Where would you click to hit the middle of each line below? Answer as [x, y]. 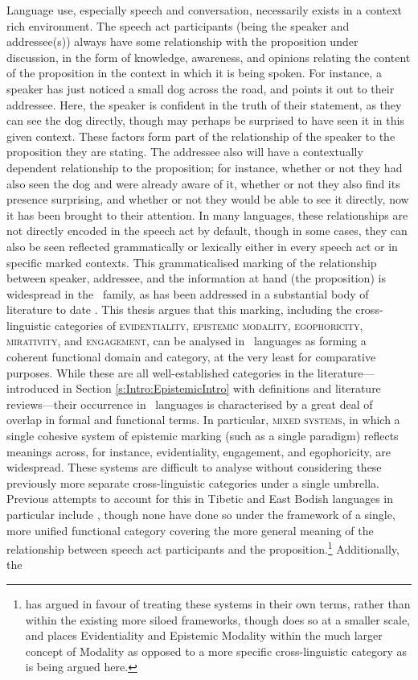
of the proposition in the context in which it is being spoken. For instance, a [194, 73]
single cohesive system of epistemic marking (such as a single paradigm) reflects [203, 436]
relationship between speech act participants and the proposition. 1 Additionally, [203, 548]
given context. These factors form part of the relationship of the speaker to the [201, 136]
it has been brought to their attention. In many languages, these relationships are [207, 214]
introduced [33, 388]
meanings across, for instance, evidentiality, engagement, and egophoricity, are [199, 451]
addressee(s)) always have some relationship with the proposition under [182, 41]
